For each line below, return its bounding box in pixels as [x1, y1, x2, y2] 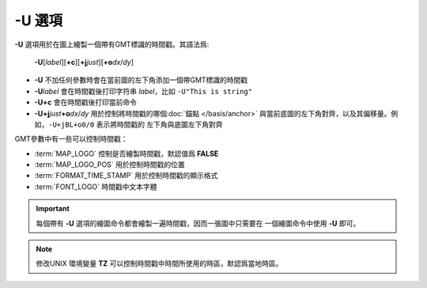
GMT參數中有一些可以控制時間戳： [14, 135, 128, 144]
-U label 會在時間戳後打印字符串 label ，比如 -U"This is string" [34, 86, 253, 96]
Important [36, 204, 70, 214]
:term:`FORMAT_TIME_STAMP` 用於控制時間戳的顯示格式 [34, 171, 218, 180]
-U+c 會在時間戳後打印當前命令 [34, 97, 138, 107]
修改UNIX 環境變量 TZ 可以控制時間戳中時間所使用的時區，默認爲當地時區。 [36, 259, 283, 268]
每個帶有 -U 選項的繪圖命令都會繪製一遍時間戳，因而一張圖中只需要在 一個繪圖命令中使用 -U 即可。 [36, 218, 361, 228]
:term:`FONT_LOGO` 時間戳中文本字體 [34, 182, 157, 191]
